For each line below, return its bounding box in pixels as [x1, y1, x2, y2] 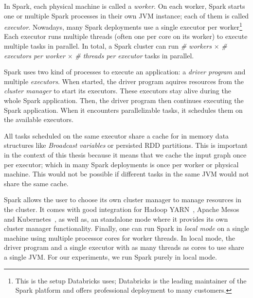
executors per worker [4, 50, 66, 60]
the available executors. [4, 114, 73, 124]
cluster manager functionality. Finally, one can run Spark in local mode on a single [4, 223, 249, 233]
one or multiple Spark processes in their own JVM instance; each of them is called [4, 10, 249, 20]
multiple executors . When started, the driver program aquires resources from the [4, 76, 244, 86]
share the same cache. [4, 178, 69, 188]
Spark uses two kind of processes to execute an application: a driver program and [4, 67, 246, 77]
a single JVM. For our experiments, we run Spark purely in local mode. [4, 251, 217, 262]
